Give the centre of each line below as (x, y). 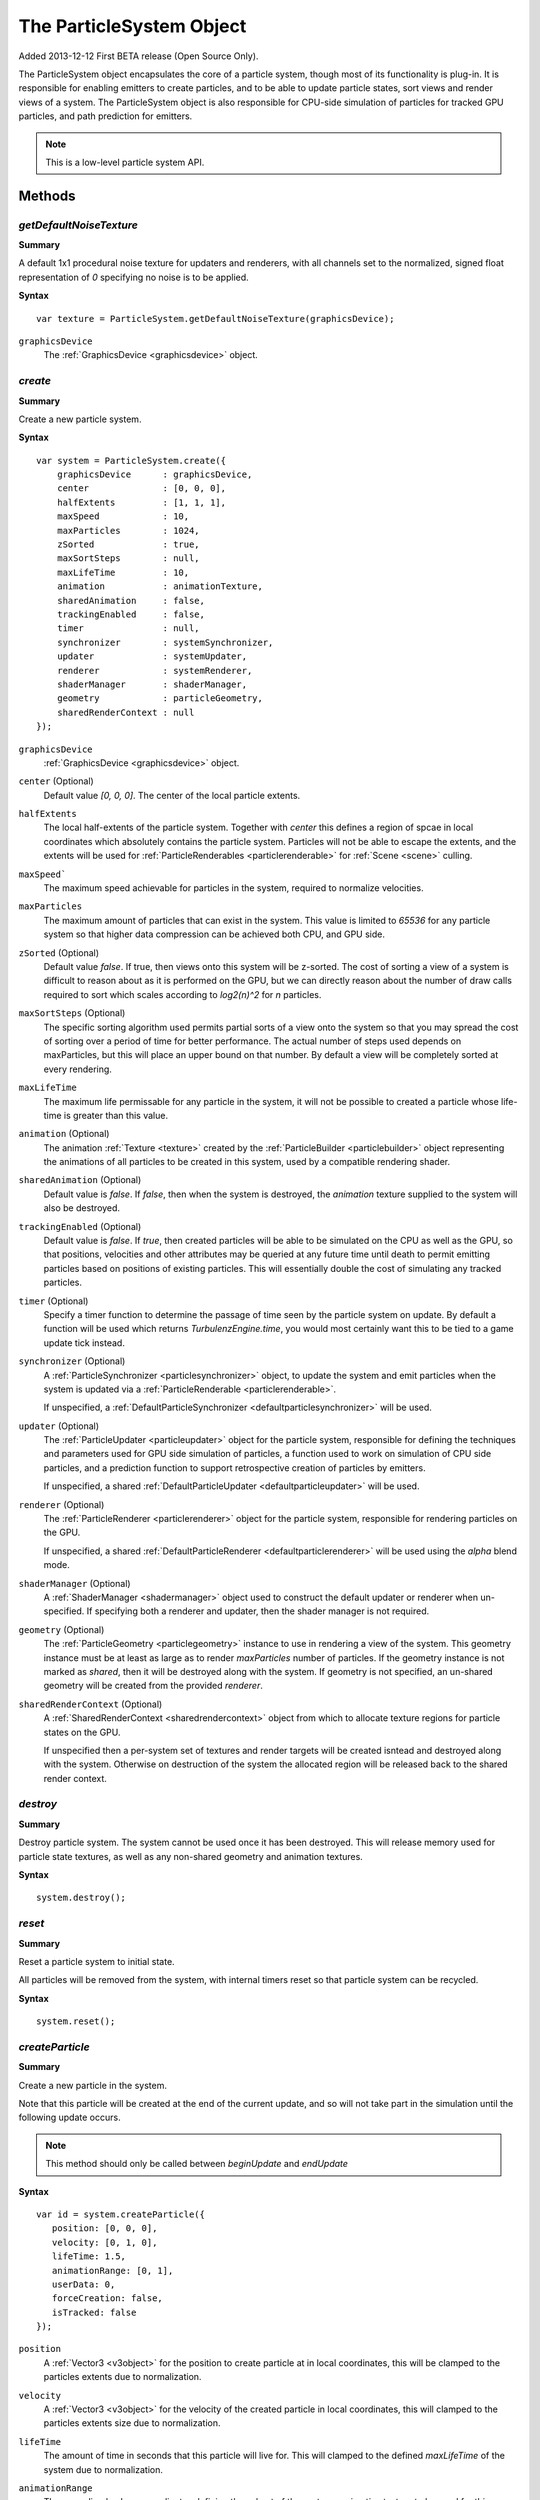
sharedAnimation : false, (130, 600)
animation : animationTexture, (160, 586)
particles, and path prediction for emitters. (105, 116)
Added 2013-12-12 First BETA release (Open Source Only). (138, 56)
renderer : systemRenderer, (154, 670)
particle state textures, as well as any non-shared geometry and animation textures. (191, 1856)
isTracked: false (94, 2312)
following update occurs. (69, 2117)
